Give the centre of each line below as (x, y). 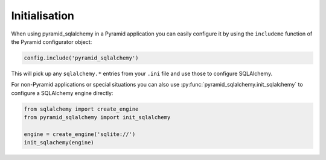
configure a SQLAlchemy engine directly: (62, 93)
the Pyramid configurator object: (52, 42)
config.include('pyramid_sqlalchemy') (81, 58)
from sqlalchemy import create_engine (81, 109)
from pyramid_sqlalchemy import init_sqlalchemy (97, 118)
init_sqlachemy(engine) (59, 143)
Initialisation (43, 16)
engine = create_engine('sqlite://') (80, 134)
